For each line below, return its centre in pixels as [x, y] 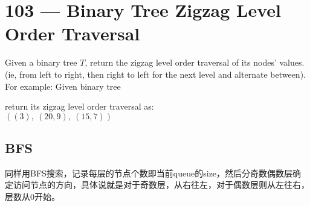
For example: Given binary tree [63, 86]
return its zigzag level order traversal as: [79, 106]
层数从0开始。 [32, 197]
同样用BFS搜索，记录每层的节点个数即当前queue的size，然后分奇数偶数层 [149, 173]
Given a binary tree [41, 62]
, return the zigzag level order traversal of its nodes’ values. [195, 62]
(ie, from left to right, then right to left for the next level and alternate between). [155, 74]
